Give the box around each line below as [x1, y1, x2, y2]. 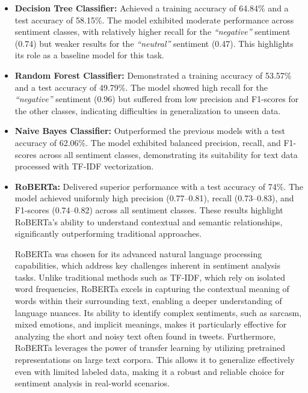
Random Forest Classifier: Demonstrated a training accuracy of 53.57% [14, 69, 292, 81]
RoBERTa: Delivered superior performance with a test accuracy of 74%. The [14, 180, 304, 192]
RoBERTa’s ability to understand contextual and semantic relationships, [14, 215, 283, 228]
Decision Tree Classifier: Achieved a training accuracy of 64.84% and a [14, 2, 289, 14]
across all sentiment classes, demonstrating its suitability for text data [39, 148, 298, 160]
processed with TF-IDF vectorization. [14, 160, 154, 172]
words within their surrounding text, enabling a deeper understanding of [14, 294, 282, 307]
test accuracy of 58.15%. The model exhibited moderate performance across [14, 13, 294, 26]
